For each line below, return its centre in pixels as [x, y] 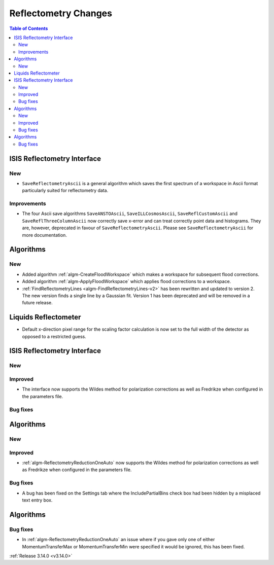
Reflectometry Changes [61, 13]
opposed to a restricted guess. [54, 336]
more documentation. [44, 235]
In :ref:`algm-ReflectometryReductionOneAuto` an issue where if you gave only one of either [118, 540]
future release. [37, 303]
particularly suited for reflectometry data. [65, 191]
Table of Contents [29, 28]
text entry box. [37, 500]
